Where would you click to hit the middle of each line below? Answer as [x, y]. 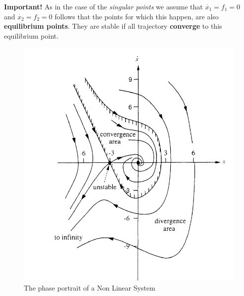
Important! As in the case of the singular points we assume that [103, 6]
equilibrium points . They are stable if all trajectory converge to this [113, 26]
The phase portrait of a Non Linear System [90, 287]
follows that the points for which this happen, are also [137, 16]
